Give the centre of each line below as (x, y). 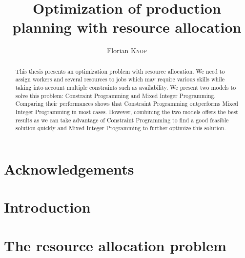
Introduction (47, 207)
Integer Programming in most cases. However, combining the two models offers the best (127, 111)
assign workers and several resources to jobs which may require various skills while (120, 79)
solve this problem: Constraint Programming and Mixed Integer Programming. (115, 95)
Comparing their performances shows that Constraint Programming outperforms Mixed (127, 104)
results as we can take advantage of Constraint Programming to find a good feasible (122, 120)
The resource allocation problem (115, 245)
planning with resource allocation (127, 27)
